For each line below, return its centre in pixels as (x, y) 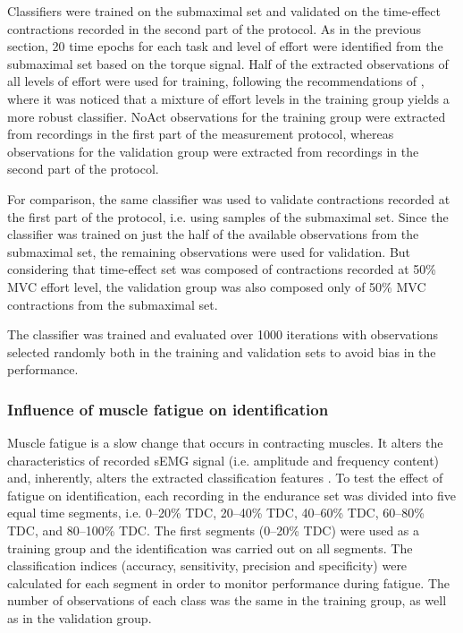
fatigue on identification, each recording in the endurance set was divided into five (231, 495)
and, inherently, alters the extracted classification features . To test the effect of (225, 478)
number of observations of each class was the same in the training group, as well (227, 600)
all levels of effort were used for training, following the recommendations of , (216, 81)
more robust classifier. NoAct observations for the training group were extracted (227, 116)
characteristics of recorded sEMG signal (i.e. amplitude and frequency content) (223, 460)
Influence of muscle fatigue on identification (168, 409)
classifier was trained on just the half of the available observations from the (213, 234)
